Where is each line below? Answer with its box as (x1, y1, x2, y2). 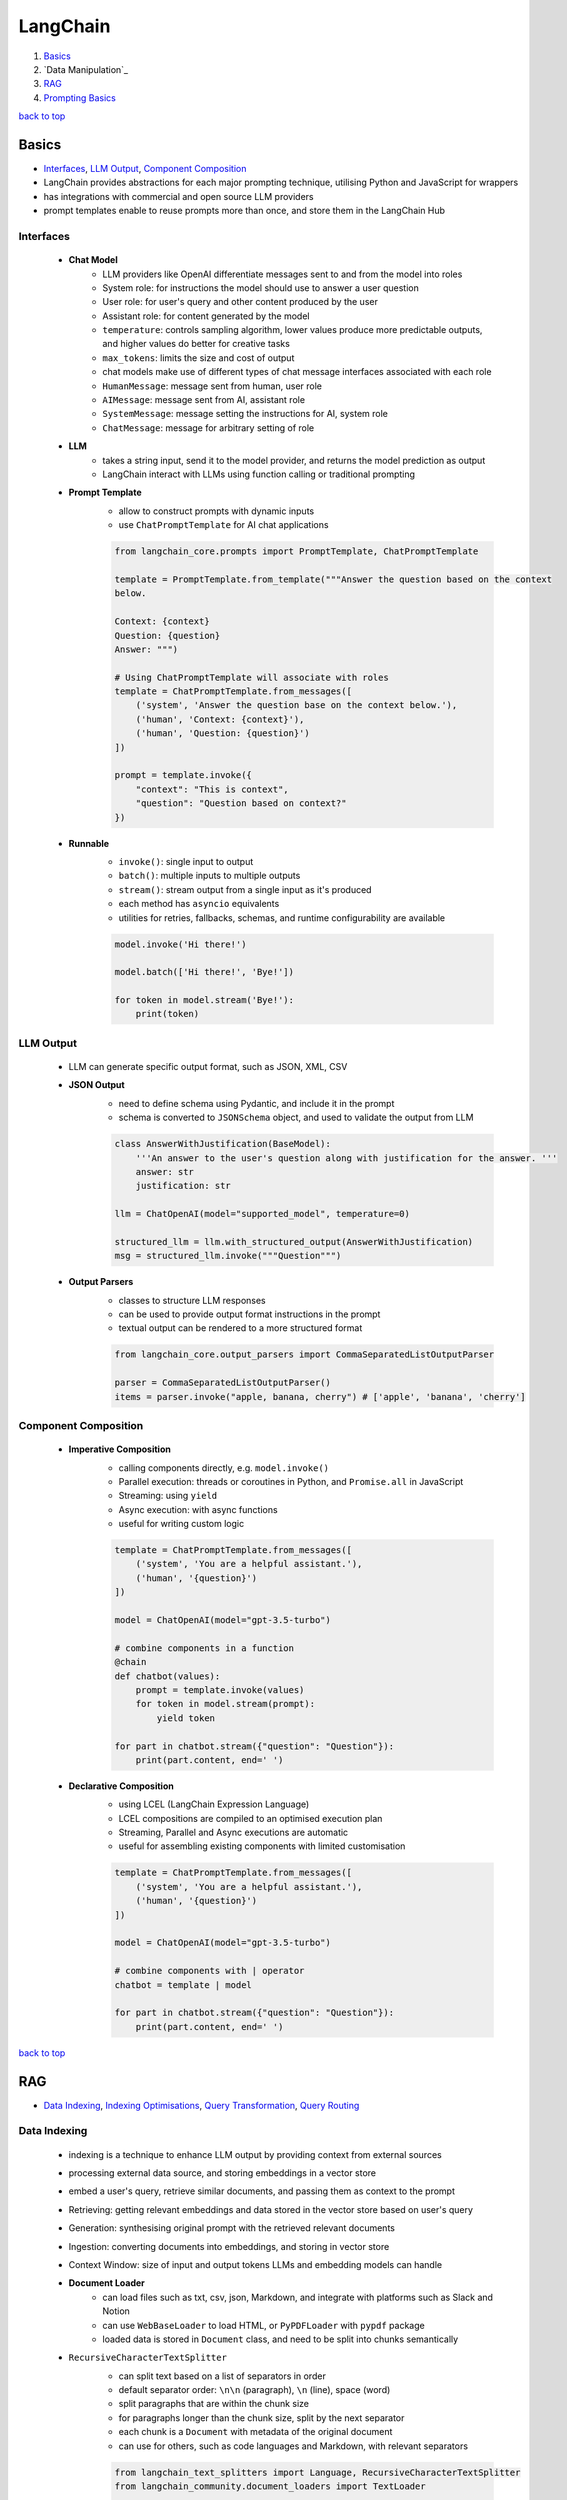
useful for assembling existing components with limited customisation (118, 1840, 406, 1852)
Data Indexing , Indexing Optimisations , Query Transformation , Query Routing (43, 2099, 360, 2111)
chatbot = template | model (114, 1979, 252, 1990)
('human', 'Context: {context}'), (135, 713, 305, 725)
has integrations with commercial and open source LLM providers (43, 190, 314, 202)
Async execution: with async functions (118, 1503, 279, 1515)
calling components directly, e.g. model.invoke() (118, 1461, 330, 1474)
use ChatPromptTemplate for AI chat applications (118, 519, 329, 531)
